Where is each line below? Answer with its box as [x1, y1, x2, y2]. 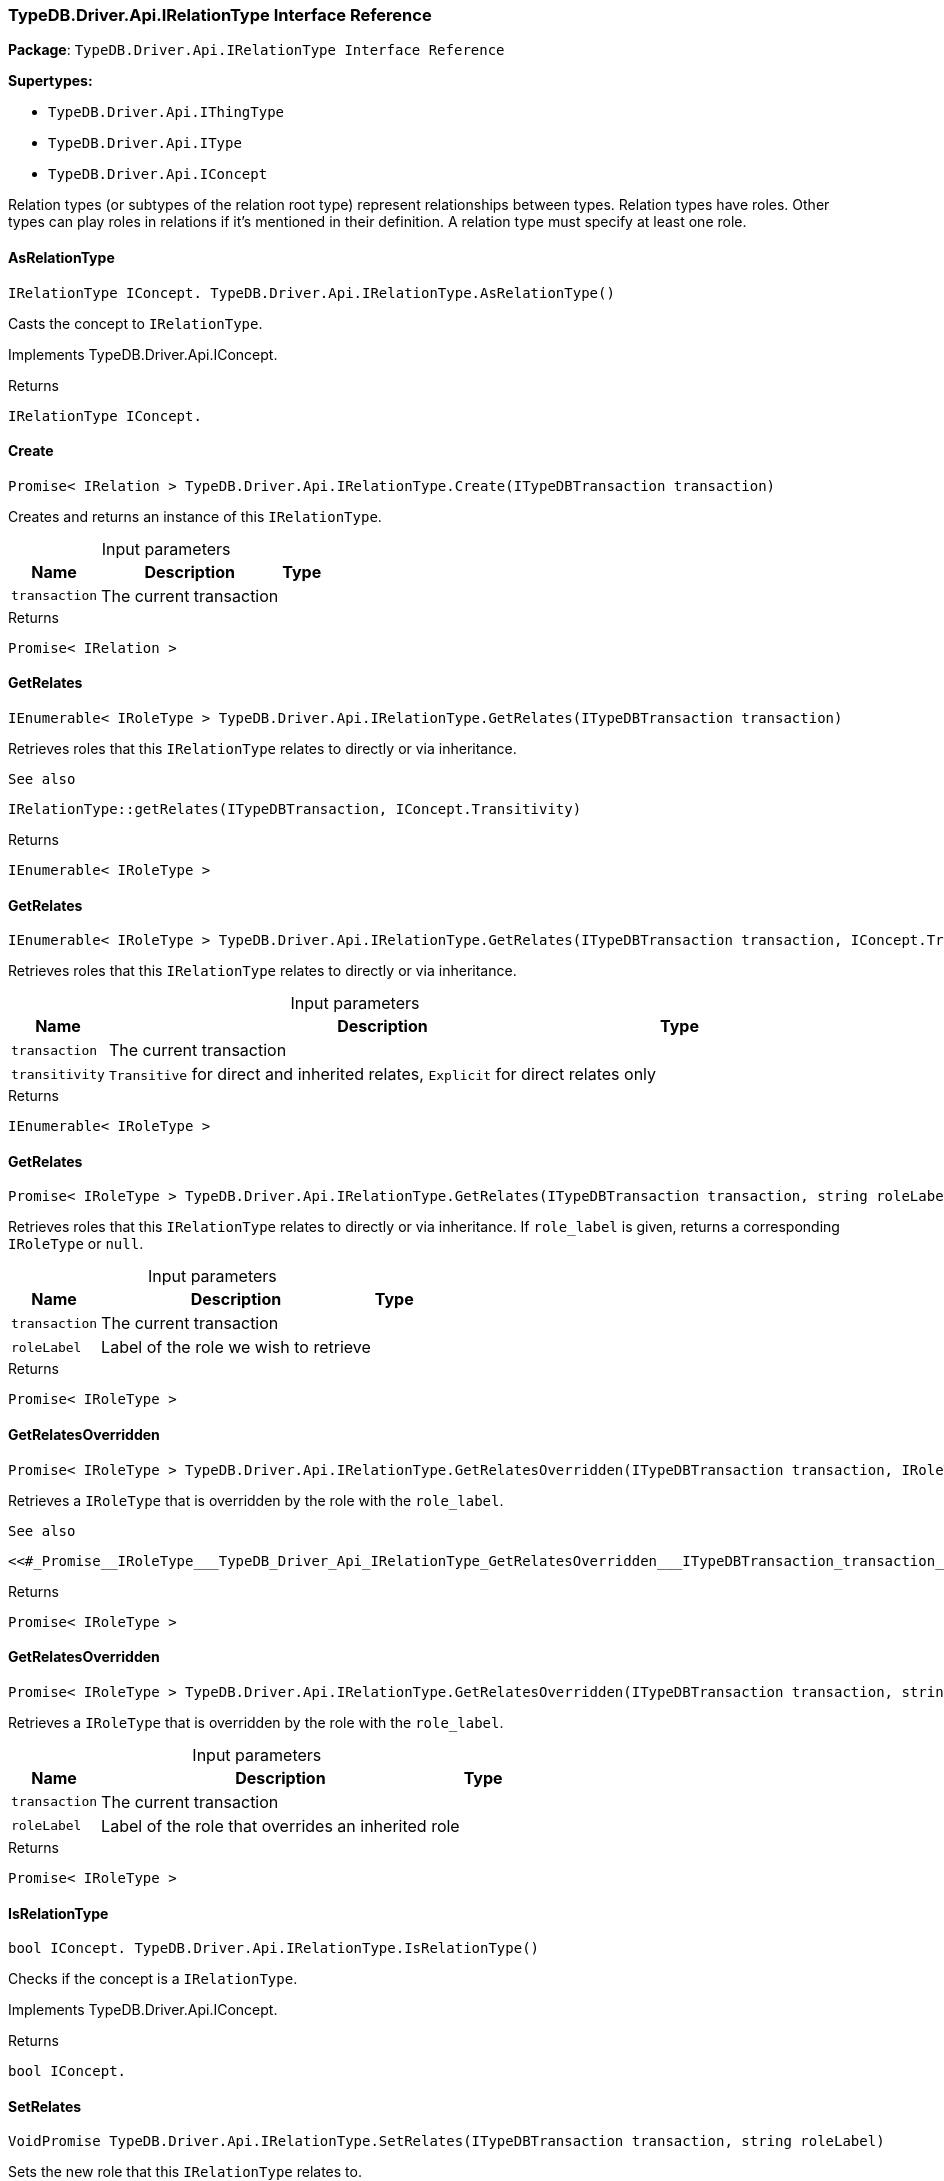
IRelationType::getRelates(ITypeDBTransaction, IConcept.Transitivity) [8, 801, 582, 818]
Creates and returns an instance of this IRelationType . [8, 507, 382, 525]
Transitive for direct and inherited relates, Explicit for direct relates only [108, 1064, 657, 1085]
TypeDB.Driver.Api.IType [48, 135, 242, 152]
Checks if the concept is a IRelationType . [8, 1970, 298, 1988]
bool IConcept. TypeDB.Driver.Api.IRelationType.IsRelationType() [8, 1940, 540, 1957]
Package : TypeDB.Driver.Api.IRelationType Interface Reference [8, 41, 505, 59]
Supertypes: [8, 72, 93, 90]
